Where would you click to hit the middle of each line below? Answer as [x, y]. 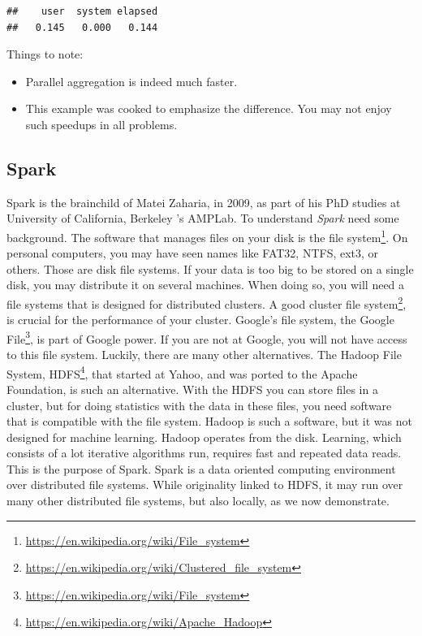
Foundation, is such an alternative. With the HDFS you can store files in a [192, 389]
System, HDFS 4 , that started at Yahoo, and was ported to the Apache [182, 372]
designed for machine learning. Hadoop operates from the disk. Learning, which [204, 437]
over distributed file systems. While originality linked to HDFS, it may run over [205, 485]
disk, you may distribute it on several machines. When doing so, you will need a [206, 285]
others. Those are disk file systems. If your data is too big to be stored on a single [210, 268]
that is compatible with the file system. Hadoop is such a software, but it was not [209, 421]
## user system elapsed [82, 11]
